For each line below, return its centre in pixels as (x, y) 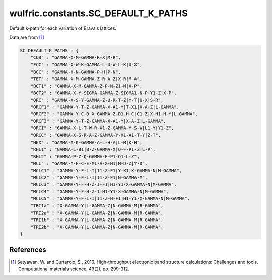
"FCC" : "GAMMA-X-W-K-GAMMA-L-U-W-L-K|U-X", (86, 65)
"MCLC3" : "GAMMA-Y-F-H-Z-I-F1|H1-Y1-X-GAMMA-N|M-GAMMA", (104, 185)
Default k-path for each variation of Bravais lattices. (63, 28)
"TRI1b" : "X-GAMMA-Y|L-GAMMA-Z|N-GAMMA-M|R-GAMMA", (97, 220)
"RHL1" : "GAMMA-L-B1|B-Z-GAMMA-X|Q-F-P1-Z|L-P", (93, 149)
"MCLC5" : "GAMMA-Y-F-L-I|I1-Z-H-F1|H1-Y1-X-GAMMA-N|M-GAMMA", (110, 199)
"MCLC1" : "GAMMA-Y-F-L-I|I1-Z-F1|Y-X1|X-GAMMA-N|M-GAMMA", (106, 170)
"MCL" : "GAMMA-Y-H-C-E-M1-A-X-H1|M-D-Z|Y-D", (89, 163)
